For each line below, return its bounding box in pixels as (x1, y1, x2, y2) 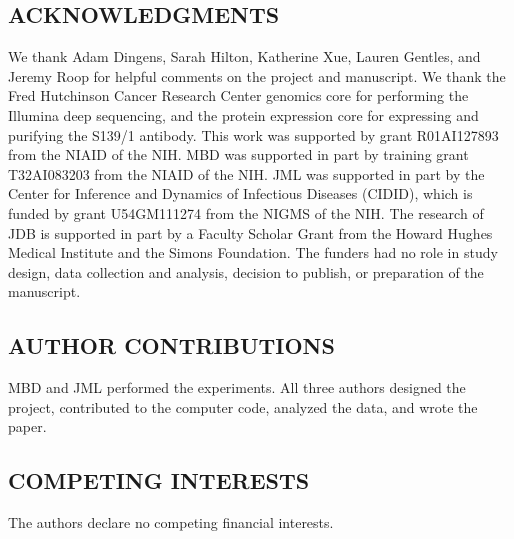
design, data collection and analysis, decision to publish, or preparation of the (8, 261, 484, 282)
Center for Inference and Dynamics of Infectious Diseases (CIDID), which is (8, 183, 473, 204)
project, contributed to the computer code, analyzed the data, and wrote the (8, 396, 478, 417)
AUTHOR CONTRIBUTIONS (8, 330, 335, 361)
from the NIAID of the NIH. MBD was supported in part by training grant (8, 144, 469, 165)
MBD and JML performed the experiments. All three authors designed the (8, 377, 466, 398)
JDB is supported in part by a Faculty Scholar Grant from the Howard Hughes (8, 222, 493, 243)
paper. (8, 416, 47, 437)
